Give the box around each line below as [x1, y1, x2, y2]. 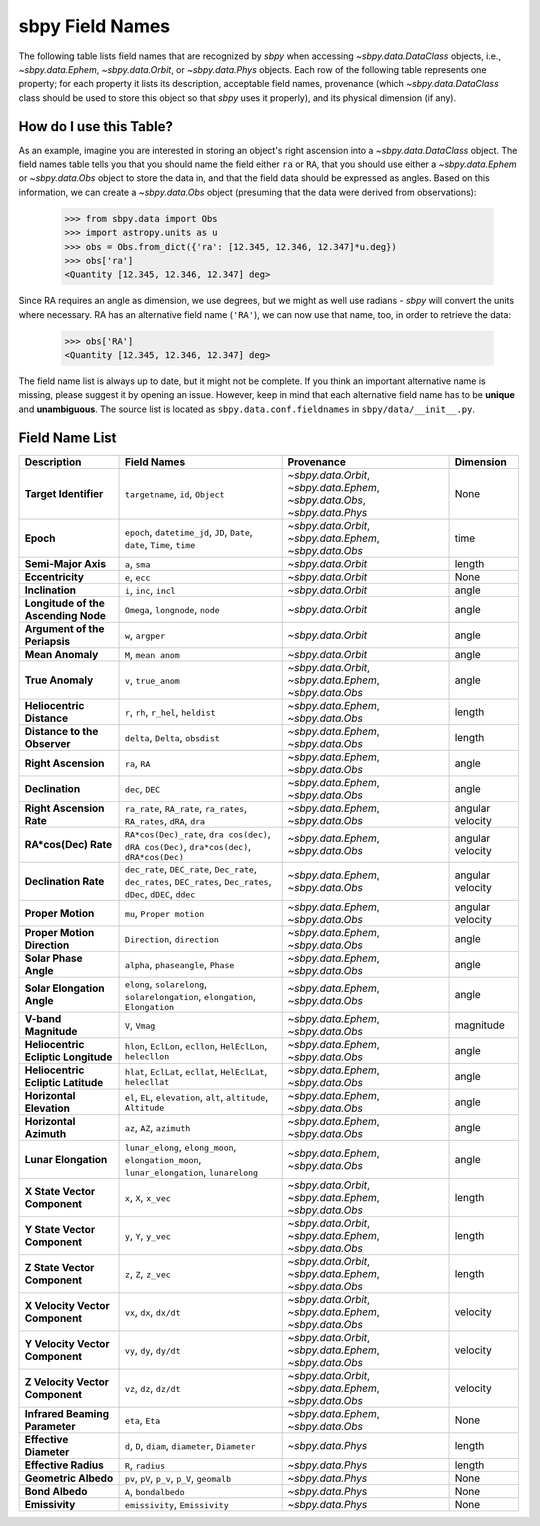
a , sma [125, 556, 151, 570]
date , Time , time [125, 537, 196, 551]
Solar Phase [24, 951, 84, 965]
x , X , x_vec [125, 1190, 172, 1204]
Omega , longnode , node [125, 602, 220, 616]
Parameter [24, 1419, 76, 1433]
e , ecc [125, 570, 151, 584]
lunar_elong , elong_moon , [125, 1140, 237, 1154]
